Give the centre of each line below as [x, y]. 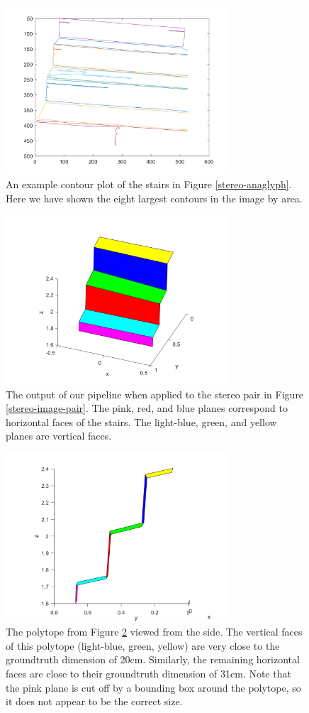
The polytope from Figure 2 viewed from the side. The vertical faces [154, 632]
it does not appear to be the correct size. [94, 701]
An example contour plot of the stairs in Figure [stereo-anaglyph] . [149, 184]
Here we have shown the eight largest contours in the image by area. [154, 198]
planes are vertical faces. [59, 436]
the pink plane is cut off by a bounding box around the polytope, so [153, 687]
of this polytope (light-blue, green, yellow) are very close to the [143, 645]
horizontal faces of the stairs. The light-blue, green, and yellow [141, 421]
